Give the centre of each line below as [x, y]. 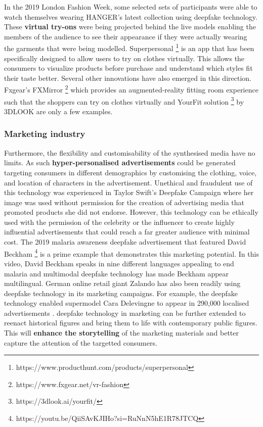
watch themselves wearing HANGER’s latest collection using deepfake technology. [131, 16]
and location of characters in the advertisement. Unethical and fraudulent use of [128, 182]
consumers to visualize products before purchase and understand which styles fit [128, 68]
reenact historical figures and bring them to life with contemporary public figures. [131, 323]
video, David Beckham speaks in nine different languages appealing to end [119, 263]
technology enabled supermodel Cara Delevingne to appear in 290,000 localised [127, 303]
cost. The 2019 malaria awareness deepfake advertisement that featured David [125, 242]
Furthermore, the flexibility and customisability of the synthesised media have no [130, 152]
